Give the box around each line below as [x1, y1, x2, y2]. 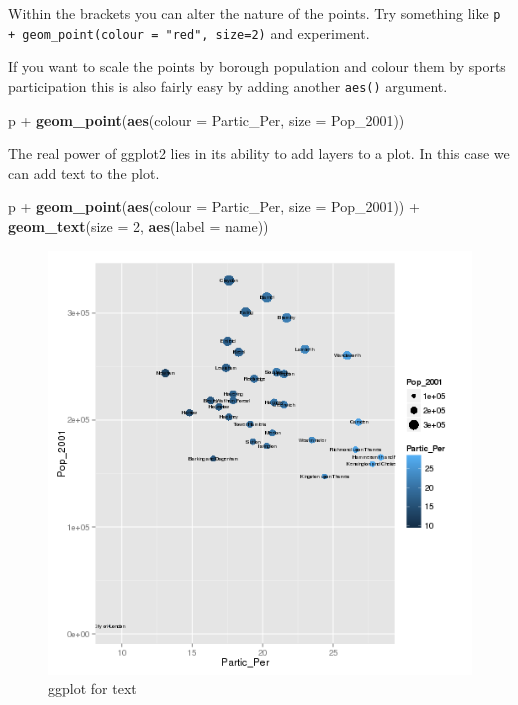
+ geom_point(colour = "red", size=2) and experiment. [8, 22, 370, 43]
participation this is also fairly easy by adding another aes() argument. [8, 75, 448, 96]
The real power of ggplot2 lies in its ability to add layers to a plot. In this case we [8, 143, 510, 164]
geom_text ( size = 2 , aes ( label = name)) [8, 215, 269, 236]
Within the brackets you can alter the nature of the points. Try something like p [8, 3, 501, 23]
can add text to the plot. [8, 162, 160, 183]
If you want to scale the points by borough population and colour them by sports [8, 56, 506, 77]
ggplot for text [48, 678, 137, 699]
